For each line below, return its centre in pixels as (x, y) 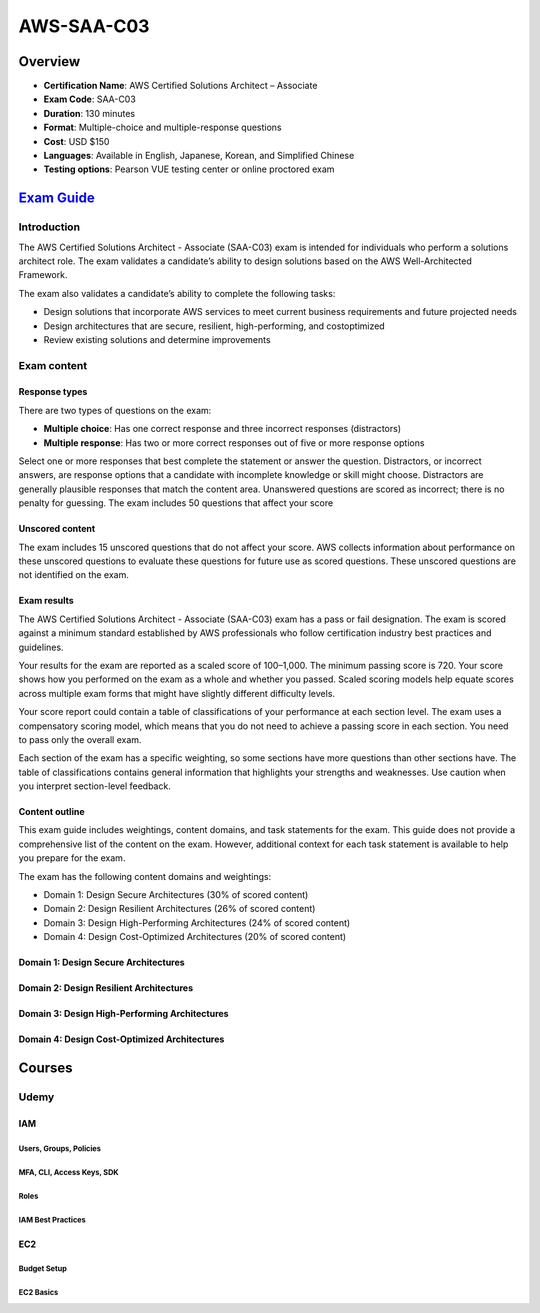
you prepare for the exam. (72, 858)
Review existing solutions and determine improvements (157, 339)
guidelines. (41, 647)
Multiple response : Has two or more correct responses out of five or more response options (234, 442)
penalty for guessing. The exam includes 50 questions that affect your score (176, 503)
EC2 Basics (38, 1293)
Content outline (51, 812)
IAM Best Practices (52, 1220)
